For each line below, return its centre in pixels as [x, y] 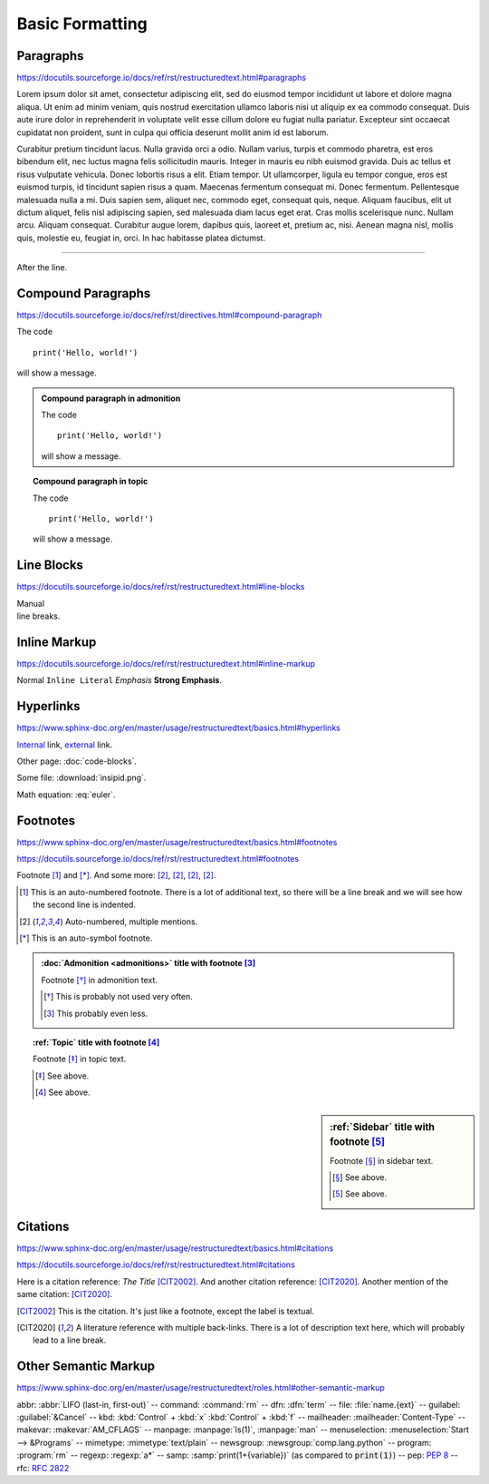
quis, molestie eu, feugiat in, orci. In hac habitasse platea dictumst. [141, 238]
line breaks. [38, 616]
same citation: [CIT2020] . [65, 1294]
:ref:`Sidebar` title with [382, 1127]
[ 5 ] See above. [360, 1194]
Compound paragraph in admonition [111, 398]
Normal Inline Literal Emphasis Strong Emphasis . [119, 680]
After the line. [42, 268]
